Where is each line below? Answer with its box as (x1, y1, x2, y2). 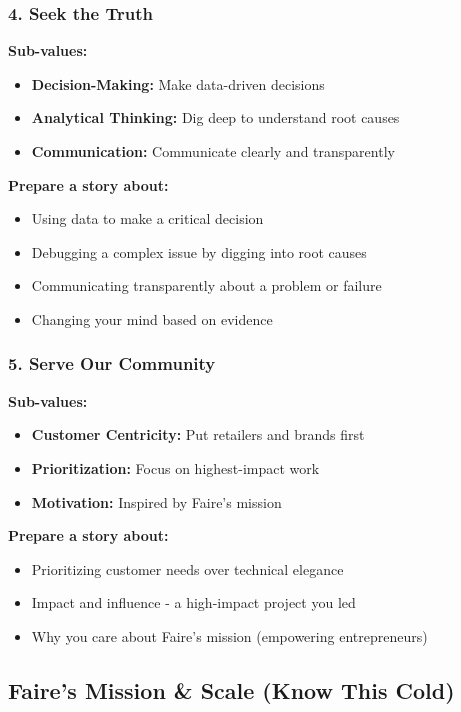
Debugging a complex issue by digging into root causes (31, 241, 367, 262)
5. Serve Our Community (8, 351, 216, 376)
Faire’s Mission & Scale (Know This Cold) (8, 674, 455, 705)
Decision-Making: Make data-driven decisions (31, 73, 325, 94)
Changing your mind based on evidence (31, 308, 273, 329)
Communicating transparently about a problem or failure (31, 275, 382, 296)
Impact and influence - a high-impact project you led (31, 592, 356, 613)
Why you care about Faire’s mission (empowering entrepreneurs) (31, 625, 428, 646)
